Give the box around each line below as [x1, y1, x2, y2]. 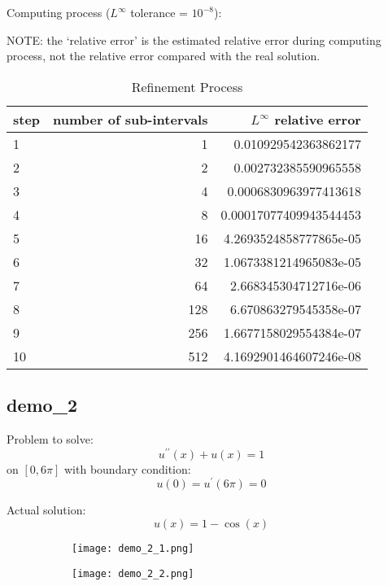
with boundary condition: [63, 460, 191, 477]
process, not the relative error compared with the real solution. [7, 47, 320, 64]
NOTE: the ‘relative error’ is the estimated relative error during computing [7, 31, 381, 48]
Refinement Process [131, 77, 243, 96]
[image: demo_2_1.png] [72, 542, 194, 554]
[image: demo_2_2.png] [72, 567, 194, 579]
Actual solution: [7, 501, 86, 518]
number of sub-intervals [53, 109, 208, 129]
